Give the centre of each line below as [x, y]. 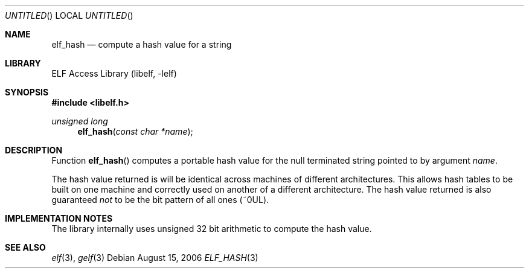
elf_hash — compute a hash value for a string [142, 44]
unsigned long [80, 121]
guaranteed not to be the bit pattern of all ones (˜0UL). [160, 200]
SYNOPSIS [27, 92]
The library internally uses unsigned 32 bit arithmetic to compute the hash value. [212, 229]
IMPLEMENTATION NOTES [59, 218]
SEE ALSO [25, 247]
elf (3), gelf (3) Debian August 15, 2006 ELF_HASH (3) [155, 258]
